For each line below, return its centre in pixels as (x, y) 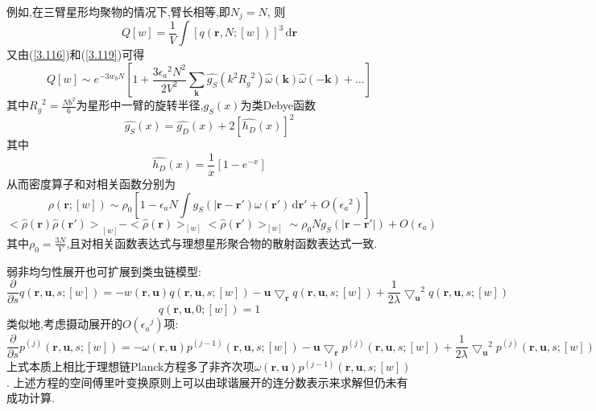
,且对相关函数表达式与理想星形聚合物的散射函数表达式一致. (222, 242)
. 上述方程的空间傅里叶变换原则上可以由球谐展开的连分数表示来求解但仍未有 (207, 382)
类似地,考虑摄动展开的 (64, 324)
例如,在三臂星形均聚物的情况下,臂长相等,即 (118, 11)
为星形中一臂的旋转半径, (140, 105)
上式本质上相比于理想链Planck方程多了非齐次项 (130, 366)
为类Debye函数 (278, 105)
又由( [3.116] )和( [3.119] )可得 (76, 54)
